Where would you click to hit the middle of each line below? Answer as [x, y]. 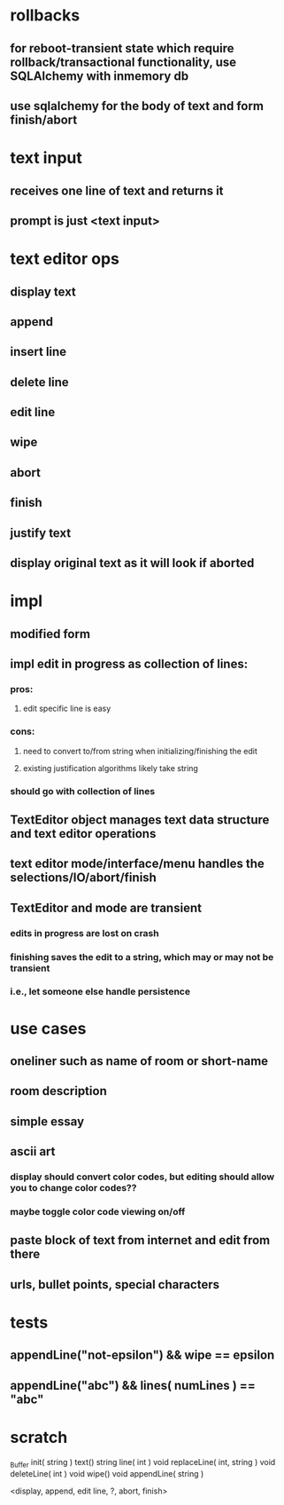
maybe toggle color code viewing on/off [98, 1212]
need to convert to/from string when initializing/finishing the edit [140, 751]
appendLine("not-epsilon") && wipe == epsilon [142, 1355]
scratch [39, 1437]
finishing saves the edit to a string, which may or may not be [142, 957]
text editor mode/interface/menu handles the [137, 864]
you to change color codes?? [73, 1188]
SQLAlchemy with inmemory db [100, 76]
